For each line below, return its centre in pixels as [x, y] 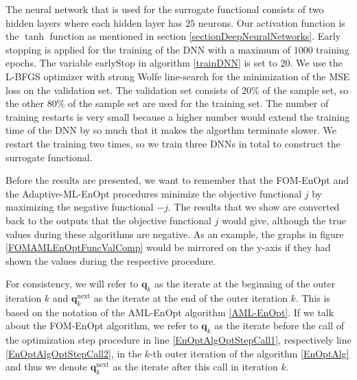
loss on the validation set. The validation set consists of [122, 90]
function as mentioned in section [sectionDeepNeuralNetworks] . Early [195, 36]
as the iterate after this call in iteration [195, 367]
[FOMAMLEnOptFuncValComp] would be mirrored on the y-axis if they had [168, 247]
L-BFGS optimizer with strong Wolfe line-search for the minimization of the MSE [178, 76]
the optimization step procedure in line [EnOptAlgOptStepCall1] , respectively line [178, 340]
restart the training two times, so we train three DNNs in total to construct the [173, 143]
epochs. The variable [49, 63]
